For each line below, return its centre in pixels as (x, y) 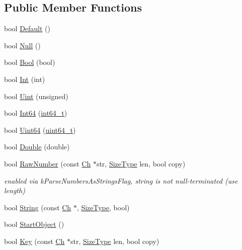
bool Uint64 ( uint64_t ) (40, 130)
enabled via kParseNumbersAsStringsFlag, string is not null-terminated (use (121, 180)
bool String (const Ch (38, 207)
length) (15, 190)
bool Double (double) (37, 147)
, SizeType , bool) (103, 207)
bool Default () (27, 28)
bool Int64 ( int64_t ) (36, 113)
